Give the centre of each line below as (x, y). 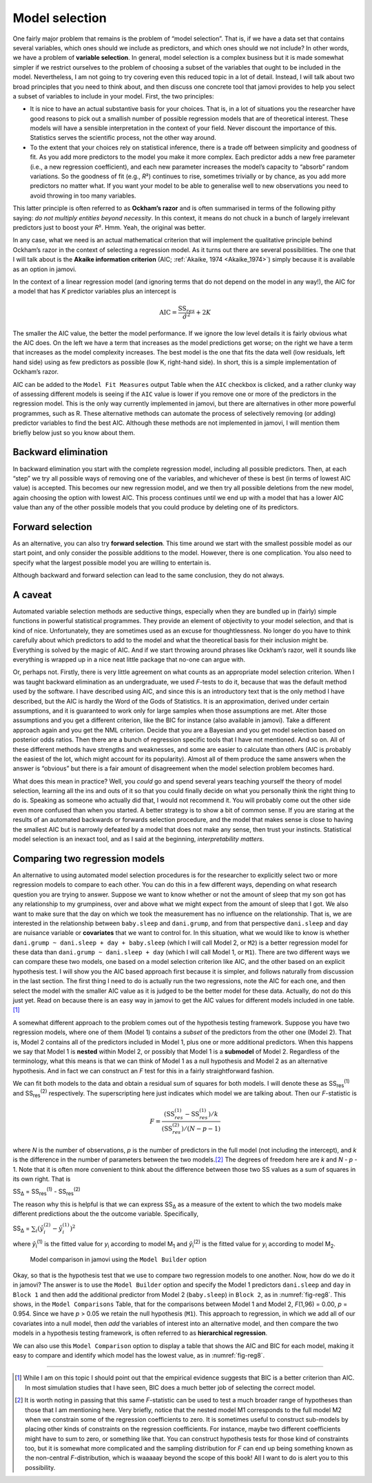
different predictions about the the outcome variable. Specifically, (106, 1214)
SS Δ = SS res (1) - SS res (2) (46, 1192)
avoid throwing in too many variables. (83, 196)
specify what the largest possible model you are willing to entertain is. (112, 562)
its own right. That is (42, 1179)
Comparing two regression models (89, 858)
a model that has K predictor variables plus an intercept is (95, 291)
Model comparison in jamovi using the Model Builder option (118, 1259)
